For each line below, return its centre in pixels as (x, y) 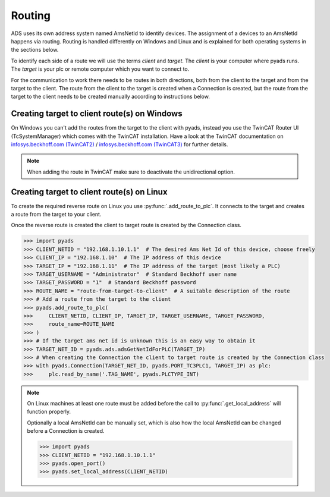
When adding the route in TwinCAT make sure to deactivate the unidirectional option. (131, 172)
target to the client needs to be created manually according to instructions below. (111, 97)
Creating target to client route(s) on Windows (97, 114)
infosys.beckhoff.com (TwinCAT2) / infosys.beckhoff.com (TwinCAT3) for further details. (120, 144)
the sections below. (35, 50)
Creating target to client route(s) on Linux (89, 192)
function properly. (49, 412)
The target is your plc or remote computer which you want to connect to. (100, 69)
